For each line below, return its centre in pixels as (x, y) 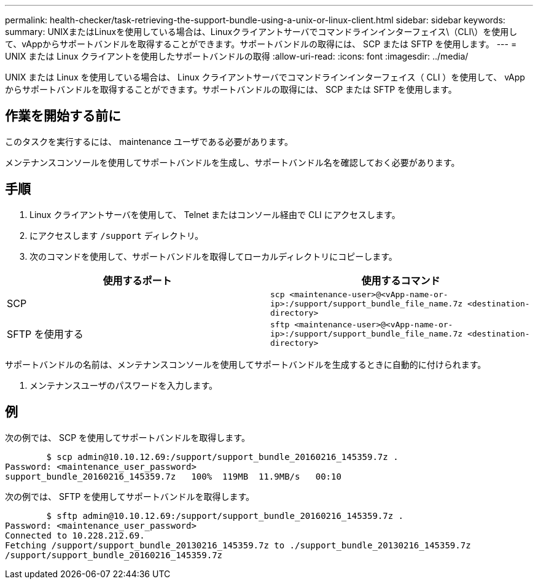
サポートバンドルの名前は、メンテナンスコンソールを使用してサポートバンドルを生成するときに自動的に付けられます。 (246, 364)
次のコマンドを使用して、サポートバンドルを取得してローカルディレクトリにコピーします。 (213, 256)
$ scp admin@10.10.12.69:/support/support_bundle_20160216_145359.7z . (222, 457)
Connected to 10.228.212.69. (75, 535)
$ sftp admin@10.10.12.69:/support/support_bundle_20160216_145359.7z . (225, 516)
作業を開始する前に (63, 116)
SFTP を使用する (45, 334)
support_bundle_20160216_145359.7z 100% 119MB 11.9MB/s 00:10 (173, 476)
